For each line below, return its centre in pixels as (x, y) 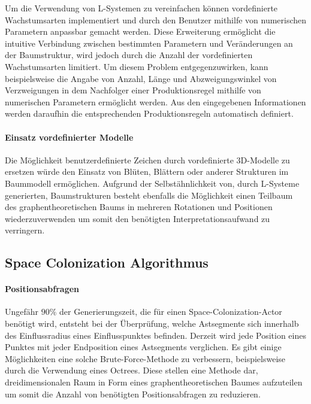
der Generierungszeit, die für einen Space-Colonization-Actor (171, 312)
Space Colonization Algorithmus (107, 262)
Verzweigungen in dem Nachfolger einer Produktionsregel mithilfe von (133, 90)
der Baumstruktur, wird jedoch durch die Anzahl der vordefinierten (129, 55)
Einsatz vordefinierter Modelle (69, 137)
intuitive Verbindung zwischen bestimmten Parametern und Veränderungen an (149, 43)
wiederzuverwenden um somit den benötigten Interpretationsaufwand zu (138, 218)
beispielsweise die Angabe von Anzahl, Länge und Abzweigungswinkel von (141, 78)
